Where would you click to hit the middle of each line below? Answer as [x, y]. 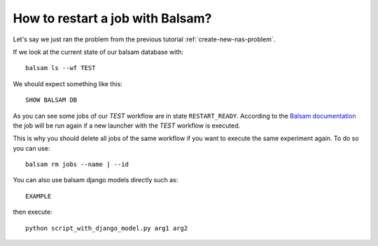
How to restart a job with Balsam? [112, 18]
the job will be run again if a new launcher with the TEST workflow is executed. [127, 125]
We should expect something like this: [68, 83]
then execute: [33, 212]
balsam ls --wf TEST [61, 68]
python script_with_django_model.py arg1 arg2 [107, 228]
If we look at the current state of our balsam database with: [98, 52]
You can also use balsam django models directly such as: [96, 180]
